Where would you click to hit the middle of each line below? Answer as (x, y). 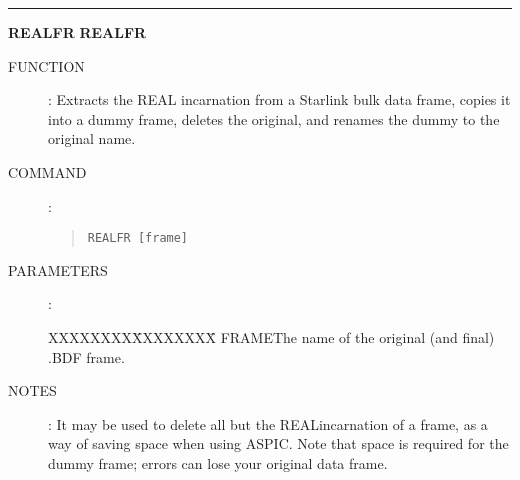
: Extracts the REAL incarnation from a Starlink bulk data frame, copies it (279, 99)
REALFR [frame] (138, 238)
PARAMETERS (58, 269)
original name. (92, 138)
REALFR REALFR (77, 32)
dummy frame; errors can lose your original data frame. (218, 462)
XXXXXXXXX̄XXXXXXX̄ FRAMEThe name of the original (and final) (271, 337)
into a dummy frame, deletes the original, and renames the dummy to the (274, 118)
